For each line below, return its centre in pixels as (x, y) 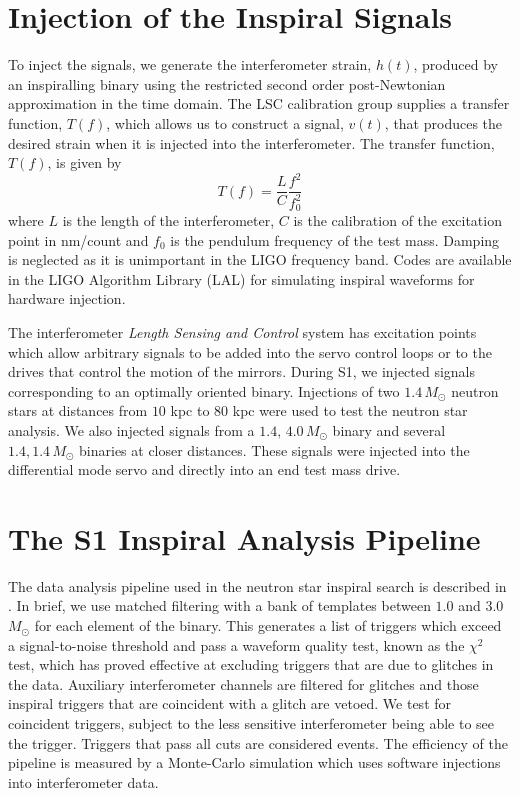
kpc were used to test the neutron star (350, 410)
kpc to (190, 410)
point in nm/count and (78, 239)
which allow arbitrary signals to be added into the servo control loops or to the (250, 351)
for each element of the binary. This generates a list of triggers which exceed (268, 625)
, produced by (455, 64)
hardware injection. (67, 298)
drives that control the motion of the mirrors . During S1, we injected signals (242, 371)
